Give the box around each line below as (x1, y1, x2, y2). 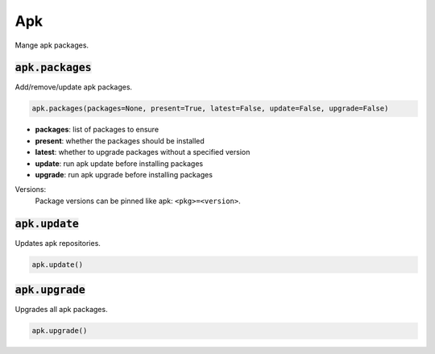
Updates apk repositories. (14, 238, 101, 248)
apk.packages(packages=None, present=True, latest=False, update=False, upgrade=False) (31, 104, 389, 113)
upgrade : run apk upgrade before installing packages (35, 169, 213, 179)
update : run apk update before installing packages (35, 158, 204, 169)
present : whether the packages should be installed (35, 135, 205, 145)
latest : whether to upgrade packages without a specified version (35, 148, 251, 157)
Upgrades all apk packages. (14, 305, 108, 314)
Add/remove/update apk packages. (14, 82, 133, 92)
